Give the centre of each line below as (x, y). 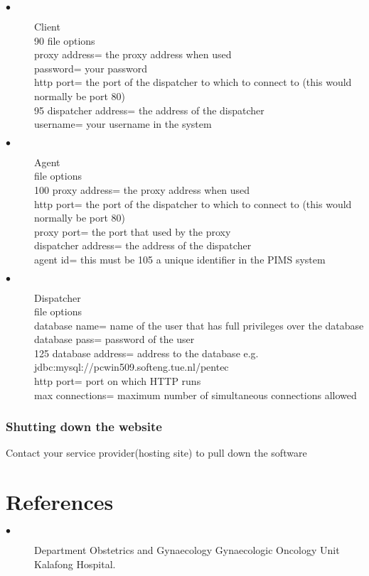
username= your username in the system (123, 124)
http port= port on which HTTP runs (118, 381)
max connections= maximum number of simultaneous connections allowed (196, 395)
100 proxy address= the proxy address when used (142, 189)
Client (47, 26)
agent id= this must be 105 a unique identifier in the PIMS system (180, 259)
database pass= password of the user (114, 339)
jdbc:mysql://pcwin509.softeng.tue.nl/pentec (132, 367)
